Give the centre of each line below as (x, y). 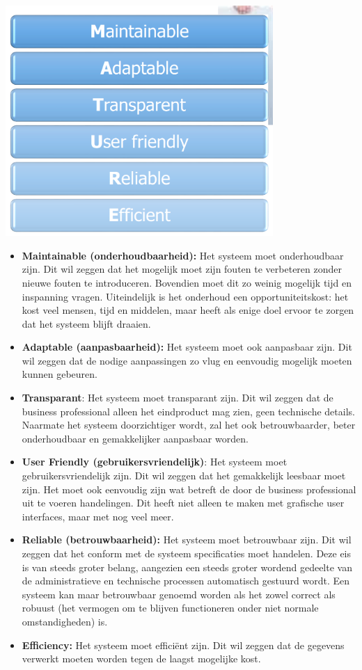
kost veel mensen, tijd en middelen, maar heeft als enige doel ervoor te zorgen (188, 310)
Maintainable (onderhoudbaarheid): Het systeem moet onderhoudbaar (183, 255)
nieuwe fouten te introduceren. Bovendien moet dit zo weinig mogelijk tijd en (187, 282)
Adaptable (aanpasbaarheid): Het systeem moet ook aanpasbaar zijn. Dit (187, 347)
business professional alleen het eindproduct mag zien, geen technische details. (188, 411)
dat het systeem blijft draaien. (86, 323)
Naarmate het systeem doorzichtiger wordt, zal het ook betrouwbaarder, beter (189, 425)
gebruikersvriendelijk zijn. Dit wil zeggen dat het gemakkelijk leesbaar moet (184, 476)
